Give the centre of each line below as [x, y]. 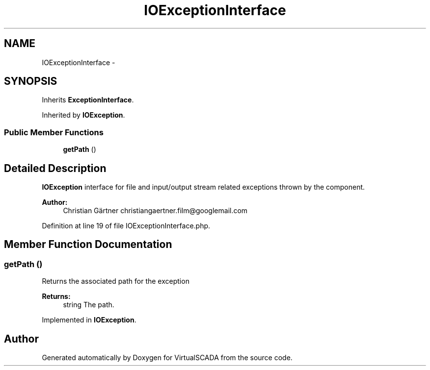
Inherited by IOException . [83, 115]
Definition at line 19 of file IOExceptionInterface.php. [126, 226]
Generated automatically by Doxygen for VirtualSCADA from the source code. [167, 358]
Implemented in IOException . [89, 320]
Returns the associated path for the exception [116, 281]
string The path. [89, 305]
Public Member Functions [54, 132]
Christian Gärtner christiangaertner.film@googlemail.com [155, 211]
